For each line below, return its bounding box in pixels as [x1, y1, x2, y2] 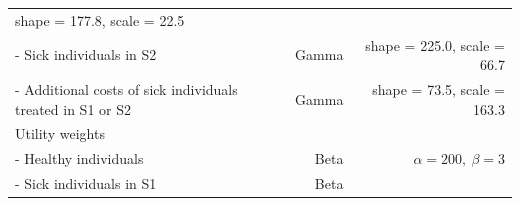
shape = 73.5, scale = [372, 79, 505, 100]
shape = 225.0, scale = [365, 34, 505, 55]
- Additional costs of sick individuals [15, 79, 238, 100]
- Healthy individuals [15, 148, 144, 169]
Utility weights [15, 123, 105, 144]
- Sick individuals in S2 [15, 44, 157, 65]
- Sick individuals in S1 [15, 173, 157, 194]
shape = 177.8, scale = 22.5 [15, 9, 185, 30]
